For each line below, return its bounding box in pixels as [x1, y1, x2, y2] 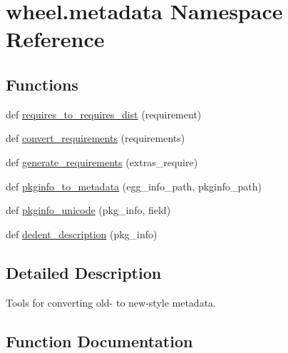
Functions [6, 73, 78, 95]
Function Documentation [6, 329, 193, 352]
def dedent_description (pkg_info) [6, 226, 158, 241]
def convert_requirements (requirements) [6, 131, 185, 145]
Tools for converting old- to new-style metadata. [6, 295, 216, 309]
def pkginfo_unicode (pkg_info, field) [6, 203, 171, 218]
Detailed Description [6, 261, 162, 283]
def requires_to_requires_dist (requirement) [6, 106, 202, 121]
